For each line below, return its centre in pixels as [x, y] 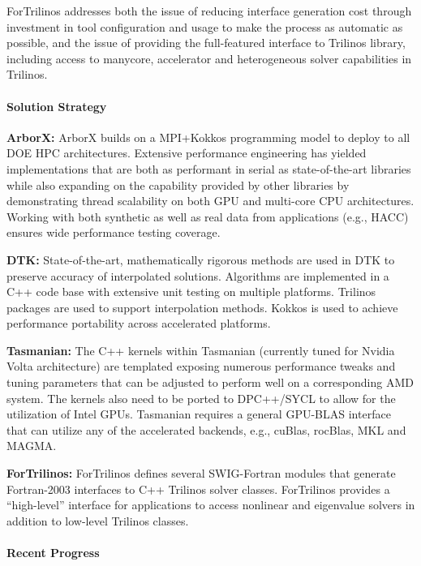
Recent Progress [53, 553]
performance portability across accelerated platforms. [139, 323]
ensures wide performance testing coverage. [114, 232]
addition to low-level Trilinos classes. [98, 520]
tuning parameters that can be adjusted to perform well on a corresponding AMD [210, 382]
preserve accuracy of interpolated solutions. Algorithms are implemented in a [198, 275]
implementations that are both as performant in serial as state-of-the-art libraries [209, 168]
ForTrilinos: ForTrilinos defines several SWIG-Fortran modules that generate [201, 473]
